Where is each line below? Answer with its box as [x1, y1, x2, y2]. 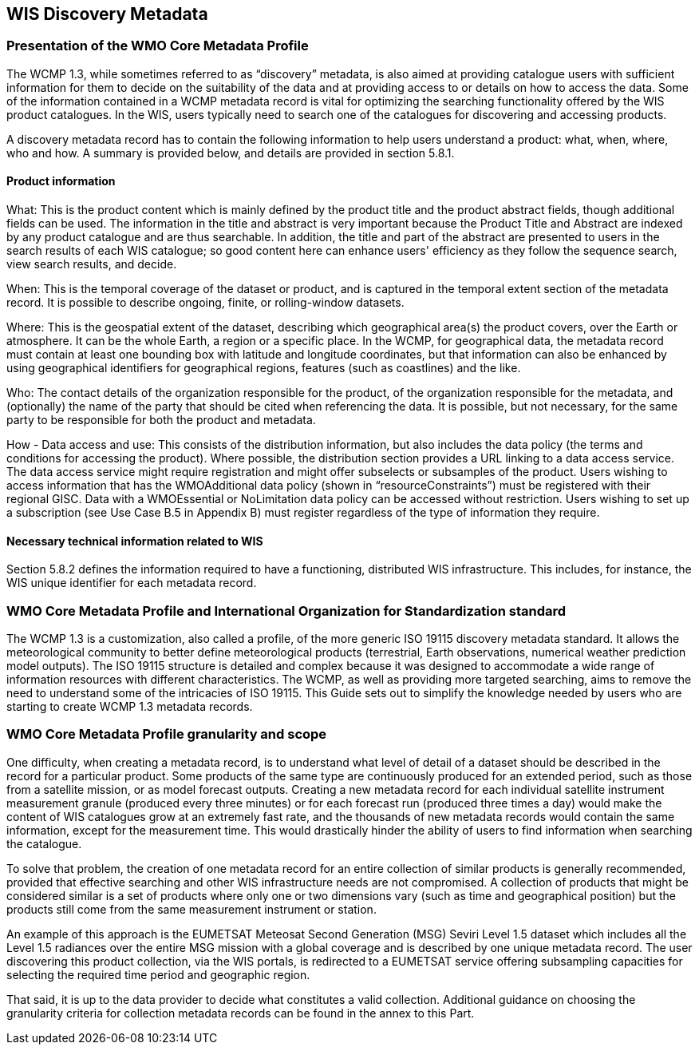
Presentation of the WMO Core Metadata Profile [6, 38, 309, 54]
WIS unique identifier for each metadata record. [6, 576, 257, 590]
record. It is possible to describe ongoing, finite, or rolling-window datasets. [6, 295, 405, 310]
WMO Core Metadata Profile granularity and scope [6, 726, 327, 743]
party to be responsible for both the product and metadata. [6, 413, 316, 427]
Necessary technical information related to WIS [6, 533, 263, 548]
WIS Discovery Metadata [6, 4, 208, 24]
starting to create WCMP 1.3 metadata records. [6, 699, 253, 713]
